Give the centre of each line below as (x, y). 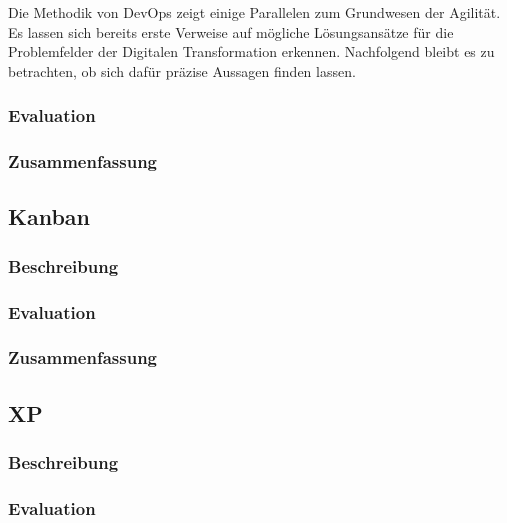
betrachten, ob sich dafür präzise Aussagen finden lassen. (182, 70)
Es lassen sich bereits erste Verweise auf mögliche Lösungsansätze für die (231, 31)
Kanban (49, 216)
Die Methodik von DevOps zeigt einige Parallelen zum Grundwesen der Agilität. (254, 12)
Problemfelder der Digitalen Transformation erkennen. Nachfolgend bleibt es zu (251, 51)
